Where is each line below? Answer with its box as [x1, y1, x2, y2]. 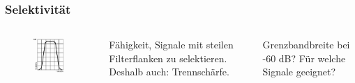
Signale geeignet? [262, 64, 336, 79]
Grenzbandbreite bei [262, 37, 350, 52]
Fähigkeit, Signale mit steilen [109, 37, 234, 52]
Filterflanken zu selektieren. [109, 50, 227, 65]
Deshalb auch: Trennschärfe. [109, 64, 229, 79]
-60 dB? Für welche [262, 50, 346, 65]
